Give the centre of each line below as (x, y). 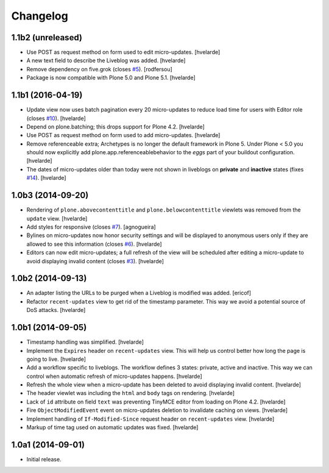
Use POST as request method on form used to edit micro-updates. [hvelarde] (123, 52)
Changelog (40, 16)
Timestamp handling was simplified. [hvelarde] (85, 342)
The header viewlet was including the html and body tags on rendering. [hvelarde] (130, 393)
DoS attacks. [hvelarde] (56, 310)
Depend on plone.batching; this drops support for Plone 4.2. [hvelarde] (116, 126)
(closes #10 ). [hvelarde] (56, 118)
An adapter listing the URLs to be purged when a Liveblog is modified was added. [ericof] (139, 293)
